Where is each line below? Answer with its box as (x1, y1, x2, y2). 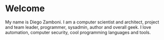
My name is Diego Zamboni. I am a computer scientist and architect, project (5, 19, 160, 25)
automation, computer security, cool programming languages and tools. (5, 29, 151, 35)
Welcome (5, 3, 45, 14)
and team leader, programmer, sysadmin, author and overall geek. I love (5, 24, 152, 30)
